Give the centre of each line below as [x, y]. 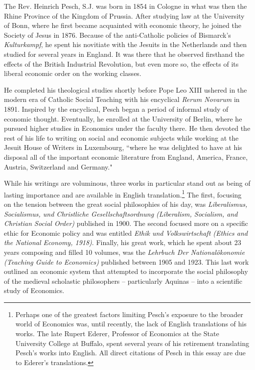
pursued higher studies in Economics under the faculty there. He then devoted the [127, 128]
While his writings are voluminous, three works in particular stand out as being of [127, 183]
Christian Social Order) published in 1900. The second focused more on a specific [126, 223]
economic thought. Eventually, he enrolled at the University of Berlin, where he [123, 118]
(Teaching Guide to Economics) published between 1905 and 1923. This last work [127, 261]
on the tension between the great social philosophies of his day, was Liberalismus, [126, 204]
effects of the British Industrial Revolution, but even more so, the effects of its [121, 63]
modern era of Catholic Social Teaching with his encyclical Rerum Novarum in [122, 99]
